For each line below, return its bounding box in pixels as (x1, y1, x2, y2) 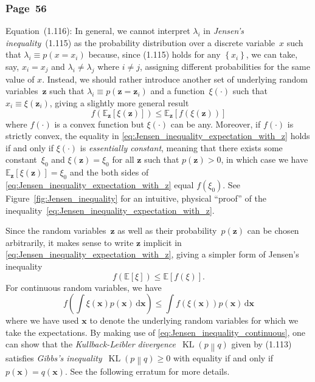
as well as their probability (117, 224, 217, 237)
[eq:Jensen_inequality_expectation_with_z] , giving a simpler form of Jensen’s (5, 248, 299, 261)
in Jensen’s (203, 24, 244, 37)
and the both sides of (69, 166, 149, 179)
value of (5, 72, 35, 85)
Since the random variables (5, 224, 106, 237)
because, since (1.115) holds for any (88, 48, 221, 61)
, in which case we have (221, 153, 308, 166)
